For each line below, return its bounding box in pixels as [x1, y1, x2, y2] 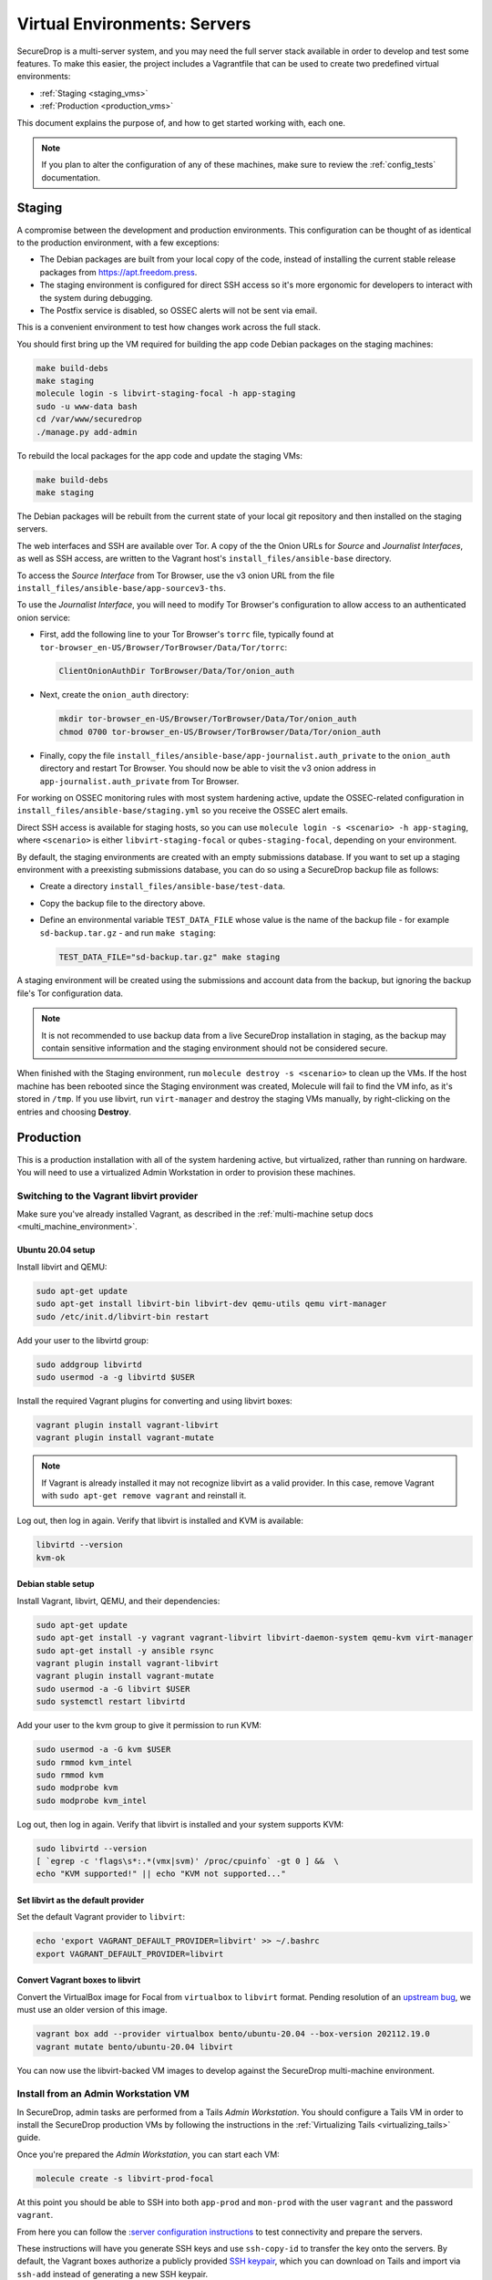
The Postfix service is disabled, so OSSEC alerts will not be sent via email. [39, 305, 318, 316]
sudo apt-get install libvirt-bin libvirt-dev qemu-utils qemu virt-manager [36, 1299, 387, 1309]
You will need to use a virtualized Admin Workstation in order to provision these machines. [16, 1166, 356, 1177]
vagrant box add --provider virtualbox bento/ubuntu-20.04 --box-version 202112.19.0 [36, 2029, 430, 2039]
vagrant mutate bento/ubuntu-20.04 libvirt [36, 2041, 234, 2052]
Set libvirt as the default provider [16, 1895, 145, 1906]
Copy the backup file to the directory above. [39, 897, 206, 908]
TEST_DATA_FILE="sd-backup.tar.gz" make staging [58, 951, 281, 962]
